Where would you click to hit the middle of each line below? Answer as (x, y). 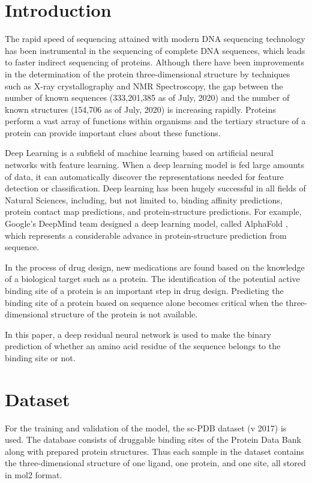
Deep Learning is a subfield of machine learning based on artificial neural (139, 153)
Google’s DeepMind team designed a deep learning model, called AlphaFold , (146, 223)
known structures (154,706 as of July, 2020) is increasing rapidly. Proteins (140, 109)
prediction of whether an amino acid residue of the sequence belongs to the (143, 346)
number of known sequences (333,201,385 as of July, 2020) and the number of (147, 97)
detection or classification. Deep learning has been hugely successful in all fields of (155, 188)
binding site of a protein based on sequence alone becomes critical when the (144, 302)
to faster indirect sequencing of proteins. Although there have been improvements (155, 62)
